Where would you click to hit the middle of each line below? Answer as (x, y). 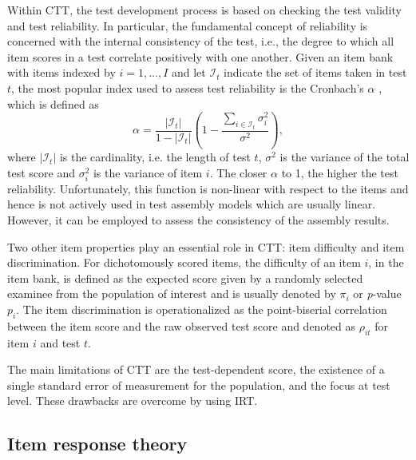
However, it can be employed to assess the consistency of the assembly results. (198, 220)
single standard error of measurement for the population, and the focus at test (199, 385)
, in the (386, 262)
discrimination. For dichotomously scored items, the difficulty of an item (184, 262)
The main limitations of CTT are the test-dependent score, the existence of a (196, 369)
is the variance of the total (345, 157)
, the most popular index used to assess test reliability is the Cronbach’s (188, 87)
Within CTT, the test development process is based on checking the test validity (204, 10)
